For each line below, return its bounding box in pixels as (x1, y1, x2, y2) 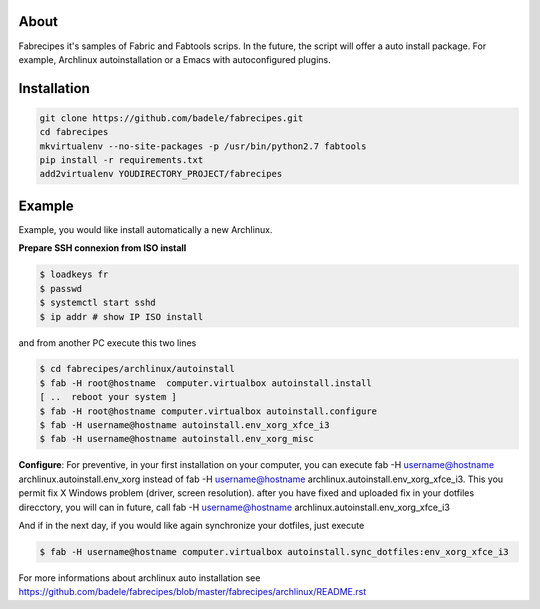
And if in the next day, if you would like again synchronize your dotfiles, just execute (18, 519, 365, 531)
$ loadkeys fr (39, 269, 109, 280)
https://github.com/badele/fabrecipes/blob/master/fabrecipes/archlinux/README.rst (18, 586, 367, 598)
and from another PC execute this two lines (18, 336, 197, 349)
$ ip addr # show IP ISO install (39, 311, 204, 322)
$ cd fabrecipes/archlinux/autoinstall (39, 363, 235, 375)
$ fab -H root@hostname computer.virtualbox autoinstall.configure (39, 405, 378, 417)
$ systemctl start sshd (39, 297, 157, 309)
